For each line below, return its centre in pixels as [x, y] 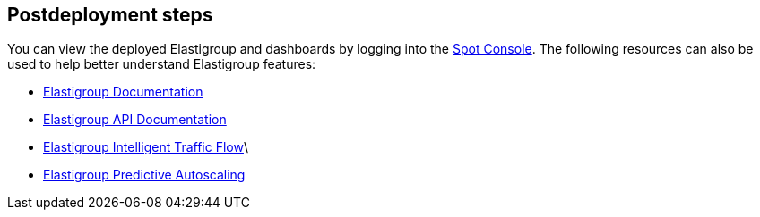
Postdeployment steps [110, 15]
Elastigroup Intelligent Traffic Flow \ [146, 147]
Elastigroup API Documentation [135, 120]
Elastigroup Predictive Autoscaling [144, 175]
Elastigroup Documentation [123, 92]
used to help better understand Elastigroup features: [162, 64]
